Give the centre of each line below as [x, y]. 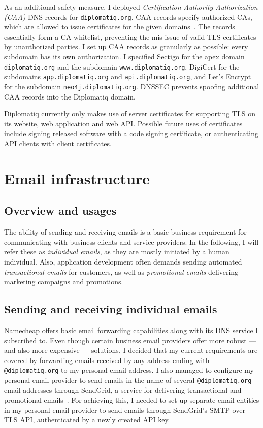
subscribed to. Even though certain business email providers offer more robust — [130, 340]
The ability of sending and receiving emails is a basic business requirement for [125, 232]
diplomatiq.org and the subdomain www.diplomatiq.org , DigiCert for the [122, 66]
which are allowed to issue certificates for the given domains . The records [120, 27]
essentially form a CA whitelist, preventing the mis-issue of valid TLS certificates [130, 36]
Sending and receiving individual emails [111, 309]
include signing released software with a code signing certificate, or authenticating [131, 133]
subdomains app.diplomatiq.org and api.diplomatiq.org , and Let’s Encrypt [128, 76]
